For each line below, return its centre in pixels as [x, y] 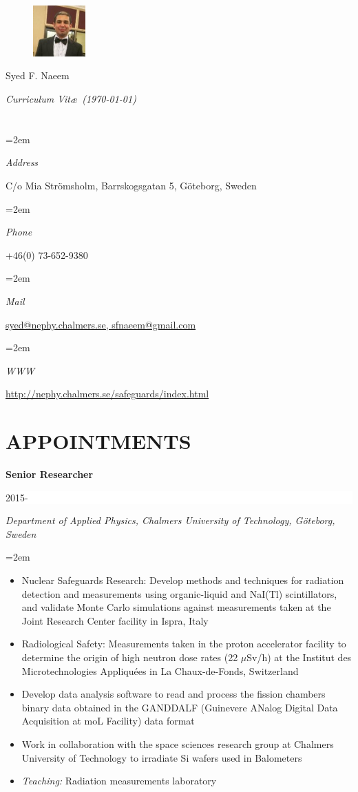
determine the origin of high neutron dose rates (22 [130, 657]
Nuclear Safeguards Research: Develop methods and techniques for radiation [183, 580]
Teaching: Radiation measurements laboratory [119, 781]
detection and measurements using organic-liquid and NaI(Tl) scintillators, [179, 593]
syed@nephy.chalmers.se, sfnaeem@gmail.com [101, 324]
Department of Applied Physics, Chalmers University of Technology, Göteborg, [170, 520]
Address [22, 162]
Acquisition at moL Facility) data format [108, 721]
